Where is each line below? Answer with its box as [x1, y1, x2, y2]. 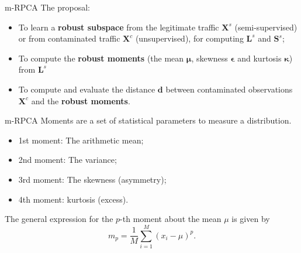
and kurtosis [237, 52, 282, 64]
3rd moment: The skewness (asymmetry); [18, 173, 167, 185]
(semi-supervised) [234, 20, 297, 33]
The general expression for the [5, 213, 113, 225]
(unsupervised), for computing [135, 32, 244, 45]
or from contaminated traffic [18, 32, 120, 45]
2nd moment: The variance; [18, 153, 117, 166]
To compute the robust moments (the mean [18, 52, 184, 64]
